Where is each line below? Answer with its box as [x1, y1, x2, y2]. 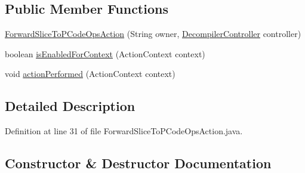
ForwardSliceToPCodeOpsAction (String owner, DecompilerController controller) [5, 27, 301, 40]
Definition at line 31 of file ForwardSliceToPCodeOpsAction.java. [5, 125, 243, 137]
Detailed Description [5, 97, 135, 115]
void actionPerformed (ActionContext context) [5, 67, 175, 80]
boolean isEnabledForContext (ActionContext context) [5, 47, 205, 60]
